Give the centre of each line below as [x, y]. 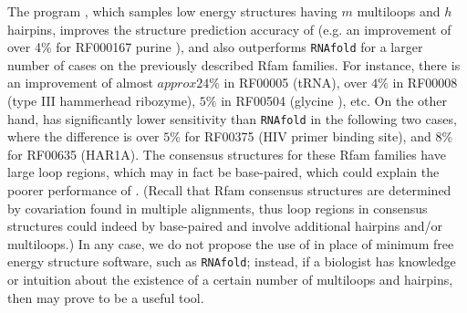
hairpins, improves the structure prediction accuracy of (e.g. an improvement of [229, 29]
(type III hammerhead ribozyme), [102, 101]
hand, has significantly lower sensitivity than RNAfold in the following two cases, [232, 118]
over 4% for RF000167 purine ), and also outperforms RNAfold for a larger [215, 47]
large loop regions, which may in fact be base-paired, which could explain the [223, 172]
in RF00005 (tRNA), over [296, 83]
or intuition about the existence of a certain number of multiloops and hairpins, [230, 280]
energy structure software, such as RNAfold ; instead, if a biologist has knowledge [232, 261]
